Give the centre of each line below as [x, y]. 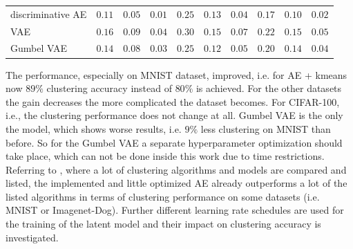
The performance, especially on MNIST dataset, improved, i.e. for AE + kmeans [176, 74]
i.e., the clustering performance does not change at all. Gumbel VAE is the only [174, 115]
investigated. [32, 237]
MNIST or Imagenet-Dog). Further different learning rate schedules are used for [175, 210]
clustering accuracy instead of [109, 88]
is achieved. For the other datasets [269, 88]
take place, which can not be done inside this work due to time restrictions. [165, 156]
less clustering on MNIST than [266, 128]
